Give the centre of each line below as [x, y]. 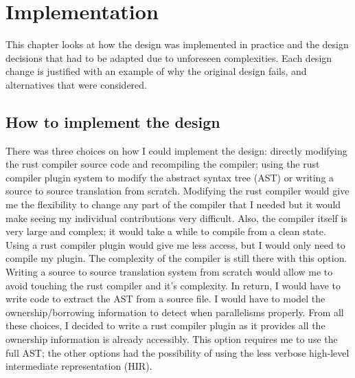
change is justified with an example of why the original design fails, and [156, 71]
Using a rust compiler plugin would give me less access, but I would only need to [175, 244]
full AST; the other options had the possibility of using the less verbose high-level [177, 352]
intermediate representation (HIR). [79, 366]
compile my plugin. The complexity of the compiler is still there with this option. [176, 258]
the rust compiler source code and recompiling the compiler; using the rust [163, 164]
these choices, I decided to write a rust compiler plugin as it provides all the [165, 325]
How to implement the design [113, 121]
